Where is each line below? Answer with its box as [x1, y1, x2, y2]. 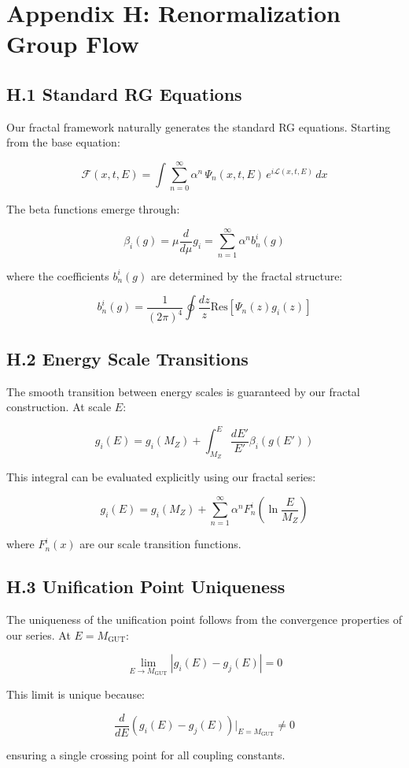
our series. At [6, 626, 71, 643]
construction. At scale [6, 399, 112, 415]
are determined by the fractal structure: [150, 267, 343, 284]
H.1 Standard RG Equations [6, 81, 242, 106]
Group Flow [6, 28, 139, 60]
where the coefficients [6, 267, 109, 284]
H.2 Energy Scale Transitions [6, 346, 249, 370]
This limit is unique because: [6, 685, 146, 702]
